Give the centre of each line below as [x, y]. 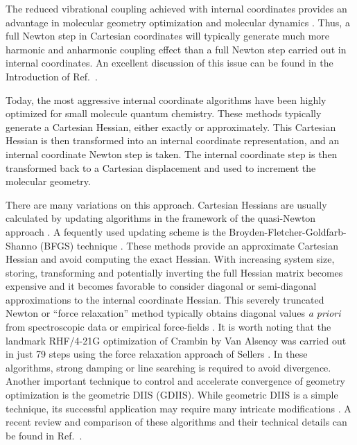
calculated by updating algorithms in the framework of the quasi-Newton [161, 218]
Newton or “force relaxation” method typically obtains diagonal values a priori [173, 313]
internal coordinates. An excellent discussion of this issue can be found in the [169, 63]
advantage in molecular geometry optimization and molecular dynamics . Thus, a [178, 22]
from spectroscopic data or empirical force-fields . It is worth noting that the [168, 327]
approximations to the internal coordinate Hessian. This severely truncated [165, 299]
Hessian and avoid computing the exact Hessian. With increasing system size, [170, 259]
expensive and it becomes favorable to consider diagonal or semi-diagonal [161, 286]
